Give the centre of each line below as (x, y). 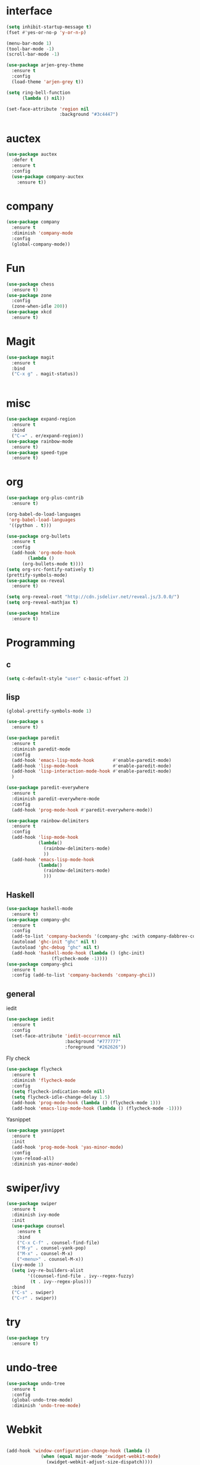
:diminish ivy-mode (36, 1215)
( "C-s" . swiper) (33, 1293)
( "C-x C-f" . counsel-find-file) (58, 1243)
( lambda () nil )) (43, 98)
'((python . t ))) (30, 525)
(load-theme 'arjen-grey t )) (48, 82)
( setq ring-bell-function (38, 93)
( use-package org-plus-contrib (45, 498)
